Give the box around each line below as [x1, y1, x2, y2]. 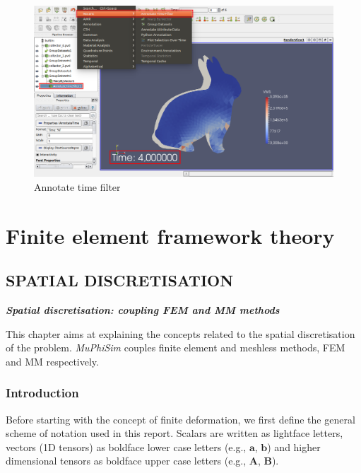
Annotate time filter [34, 179, 121, 194]
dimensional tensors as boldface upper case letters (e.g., [6, 453, 247, 468]
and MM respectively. [6, 354, 99, 368]
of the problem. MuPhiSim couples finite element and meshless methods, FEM [6, 340, 345, 355]
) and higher [267, 439, 321, 454]
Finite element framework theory [6, 221, 335, 250]
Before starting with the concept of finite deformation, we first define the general [6, 411, 355, 426]
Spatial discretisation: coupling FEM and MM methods [6, 302, 280, 317]
